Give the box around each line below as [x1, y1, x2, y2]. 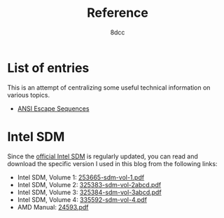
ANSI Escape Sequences [17, 104, 90, 113]
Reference [87, 5, 148, 21]
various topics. [7, 90, 50, 99]
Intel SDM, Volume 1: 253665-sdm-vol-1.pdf [17, 173, 145, 182]
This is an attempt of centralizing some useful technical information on [7, 83, 211, 92]
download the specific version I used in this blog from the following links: [7, 159, 218, 168]
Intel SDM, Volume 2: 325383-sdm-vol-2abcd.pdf [17, 180, 162, 189]
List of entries [7, 60, 90, 76]
